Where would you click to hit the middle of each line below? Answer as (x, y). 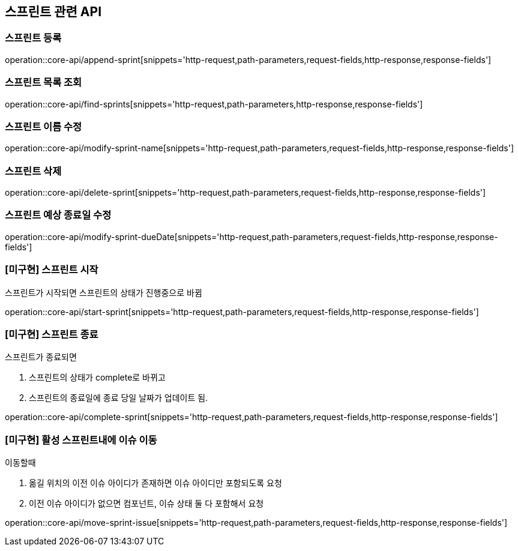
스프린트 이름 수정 (44, 126)
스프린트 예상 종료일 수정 (58, 215)
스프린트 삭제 (33, 171)
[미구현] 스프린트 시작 (52, 270)
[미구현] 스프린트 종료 (52, 334)
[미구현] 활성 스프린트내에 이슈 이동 (81, 440)
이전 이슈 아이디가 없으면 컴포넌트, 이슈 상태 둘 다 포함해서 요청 (146, 504)
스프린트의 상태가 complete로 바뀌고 (97, 378)
